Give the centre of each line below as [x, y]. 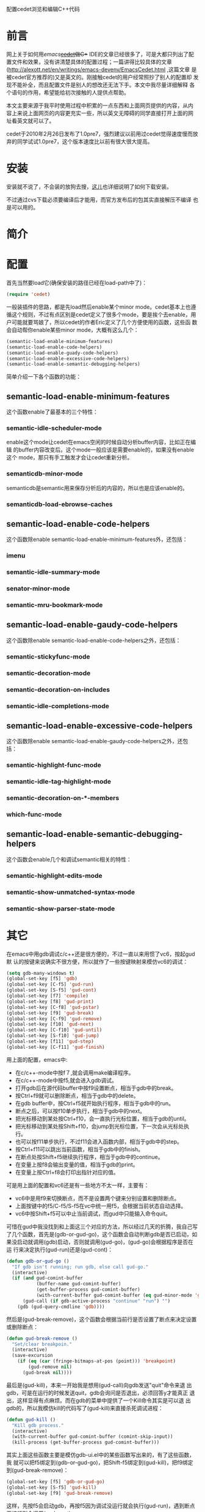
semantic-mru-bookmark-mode [55, 605]
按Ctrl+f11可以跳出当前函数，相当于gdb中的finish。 [79, 1149]
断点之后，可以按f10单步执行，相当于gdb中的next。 [80, 1111]
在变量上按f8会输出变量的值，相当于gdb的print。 [77, 1164]
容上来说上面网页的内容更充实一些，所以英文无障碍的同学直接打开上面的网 [100, 113]
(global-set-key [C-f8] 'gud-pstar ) [53, 1007]
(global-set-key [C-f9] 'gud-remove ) [54, 1019]
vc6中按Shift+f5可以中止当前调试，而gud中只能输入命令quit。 [93, 1213]
